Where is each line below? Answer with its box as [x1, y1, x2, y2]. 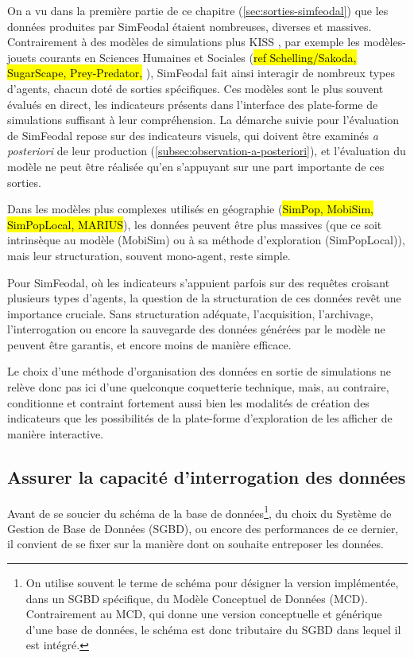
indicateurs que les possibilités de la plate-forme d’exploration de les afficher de [7, 410, 393, 426]
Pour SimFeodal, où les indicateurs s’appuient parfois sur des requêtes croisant [7, 274, 390, 290]
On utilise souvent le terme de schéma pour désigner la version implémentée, [25, 574, 399, 591]
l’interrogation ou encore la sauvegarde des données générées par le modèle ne [7, 321, 385, 337]
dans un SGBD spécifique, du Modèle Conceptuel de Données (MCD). [25, 590, 368, 606]
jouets [7, 49, 37, 65]
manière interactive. [7, 425, 104, 442]
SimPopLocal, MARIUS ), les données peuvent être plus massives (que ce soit [7, 216, 382, 232]
